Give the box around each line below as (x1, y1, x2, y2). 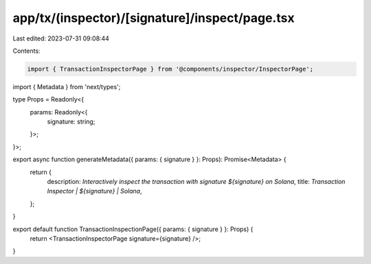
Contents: (12, 47, 41, 55)
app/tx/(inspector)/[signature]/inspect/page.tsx (12, 10, 295, 25)
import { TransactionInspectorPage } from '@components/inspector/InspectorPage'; (27, 65, 314, 73)
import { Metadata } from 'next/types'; (12, 82, 121, 91)
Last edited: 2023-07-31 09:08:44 (12, 34, 110, 43)
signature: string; (47, 117, 95, 126)
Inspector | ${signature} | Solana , (47, 187, 142, 195)
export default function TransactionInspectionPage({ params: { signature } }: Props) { (12, 225, 254, 233)
